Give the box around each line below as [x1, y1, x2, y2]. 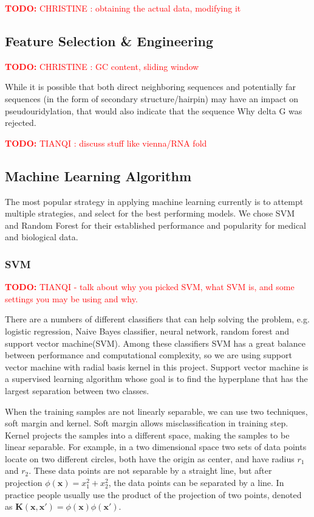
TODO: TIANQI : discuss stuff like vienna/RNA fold [5, 136, 207, 149]
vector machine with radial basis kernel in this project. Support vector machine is [5, 360, 309, 373]
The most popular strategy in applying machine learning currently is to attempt [5, 195, 304, 207]
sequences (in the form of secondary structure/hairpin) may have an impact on [5, 92, 299, 105]
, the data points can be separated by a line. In [108, 476, 284, 489]
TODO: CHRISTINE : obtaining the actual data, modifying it [5, 2, 241, 14]
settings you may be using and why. [5, 292, 138, 305]
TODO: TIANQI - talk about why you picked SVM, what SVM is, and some [5, 280, 295, 293]
